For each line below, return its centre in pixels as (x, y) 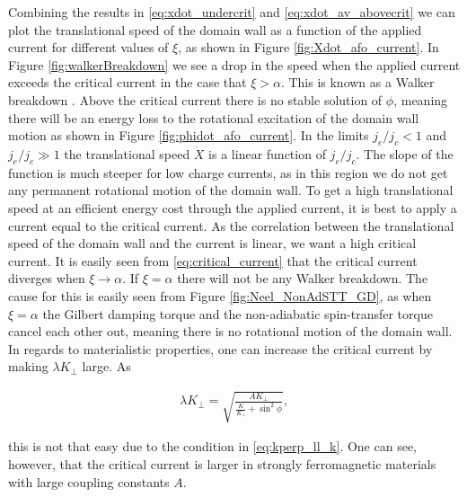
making (28, 366)
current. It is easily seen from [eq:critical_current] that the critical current (213, 260)
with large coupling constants (89, 481)
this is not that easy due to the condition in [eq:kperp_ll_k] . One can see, (212, 446)
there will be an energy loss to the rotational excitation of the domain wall (214, 117)
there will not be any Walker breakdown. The (303, 278)
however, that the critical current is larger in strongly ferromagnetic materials (222, 464)
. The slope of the (405, 153)
